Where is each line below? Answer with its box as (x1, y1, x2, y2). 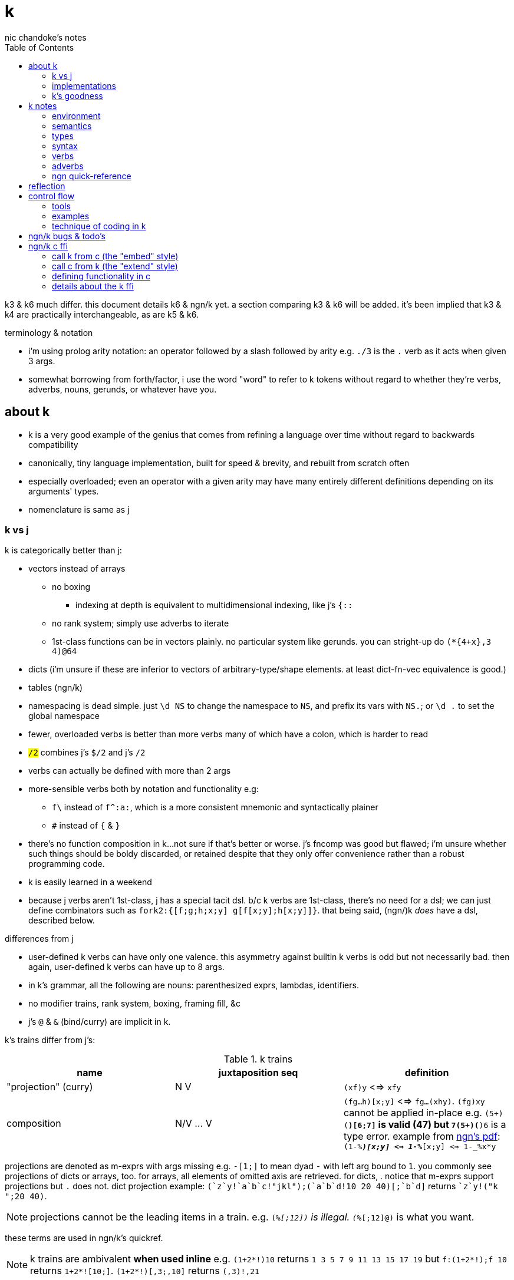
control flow (28, 190, 75, 201)
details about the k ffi (52, 281, 134, 291)
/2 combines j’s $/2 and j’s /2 (28, 747, 146, 758)
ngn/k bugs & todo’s (28, 230, 106, 241)
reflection (28, 180, 65, 191)
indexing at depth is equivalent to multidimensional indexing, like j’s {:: (75, 600, 353, 611)
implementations (52, 80, 117, 91)
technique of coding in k (52, 220, 146, 231)
